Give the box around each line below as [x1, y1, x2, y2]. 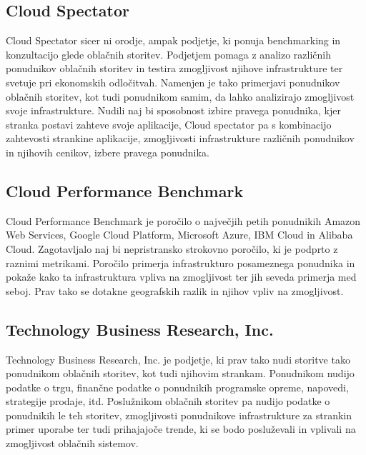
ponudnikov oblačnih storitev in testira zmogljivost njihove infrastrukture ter [6, 61, 343, 76]
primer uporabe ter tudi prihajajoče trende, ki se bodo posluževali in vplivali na [6, 421, 356, 436]
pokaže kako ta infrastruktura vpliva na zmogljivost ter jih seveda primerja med [6, 269, 357, 284]
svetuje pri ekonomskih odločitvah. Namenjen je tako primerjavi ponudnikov [6, 74, 340, 89]
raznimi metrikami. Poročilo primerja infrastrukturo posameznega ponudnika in [6, 255, 355, 270]
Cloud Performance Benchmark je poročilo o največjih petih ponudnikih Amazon [6, 213, 361, 228]
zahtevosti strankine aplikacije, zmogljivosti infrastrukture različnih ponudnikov [6, 131, 355, 146]
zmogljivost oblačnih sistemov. [6, 436, 139, 451]
